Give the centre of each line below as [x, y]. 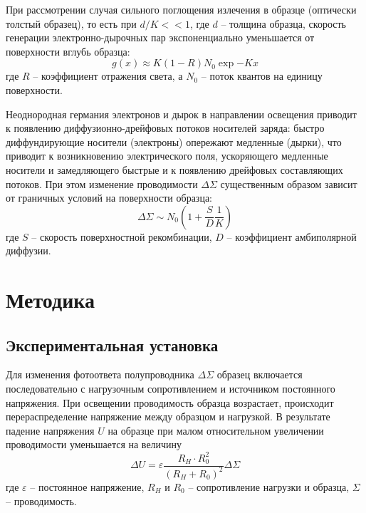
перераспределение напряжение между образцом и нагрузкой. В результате [168, 416]
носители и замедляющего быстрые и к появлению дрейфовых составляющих [174, 169]
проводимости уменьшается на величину [94, 444]
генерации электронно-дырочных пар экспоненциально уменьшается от [160, 37]
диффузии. [28, 250]
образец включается [260, 374]
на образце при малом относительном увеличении [216, 430]
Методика [51, 300]
